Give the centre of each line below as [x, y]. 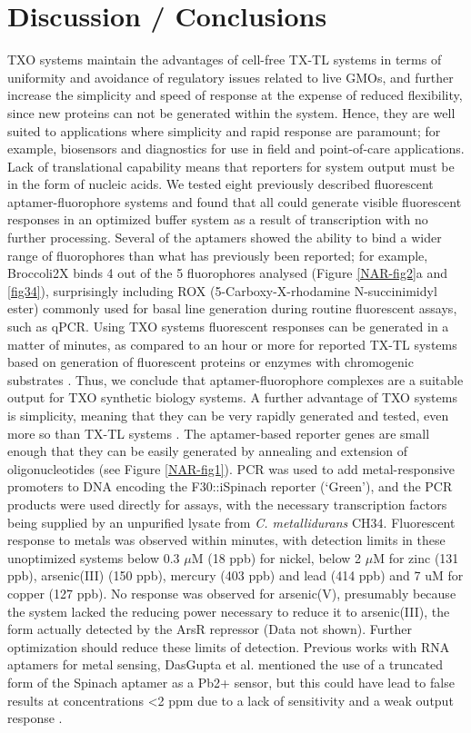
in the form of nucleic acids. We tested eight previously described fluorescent [220, 184]
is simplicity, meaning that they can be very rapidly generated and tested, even [228, 415]
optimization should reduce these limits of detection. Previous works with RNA [229, 646]
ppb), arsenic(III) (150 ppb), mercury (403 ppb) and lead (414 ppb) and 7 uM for [235, 575]
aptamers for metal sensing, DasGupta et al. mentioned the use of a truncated [225, 664]
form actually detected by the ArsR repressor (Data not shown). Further [210, 629]
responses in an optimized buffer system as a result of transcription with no [218, 219]
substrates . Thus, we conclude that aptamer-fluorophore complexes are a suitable [235, 379]
